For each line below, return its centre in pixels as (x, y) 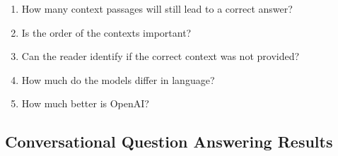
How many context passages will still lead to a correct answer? (157, 8)
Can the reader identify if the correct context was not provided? (161, 56)
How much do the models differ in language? (118, 79)
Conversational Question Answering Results (169, 142)
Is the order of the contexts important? (106, 32)
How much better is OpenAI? (85, 103)
